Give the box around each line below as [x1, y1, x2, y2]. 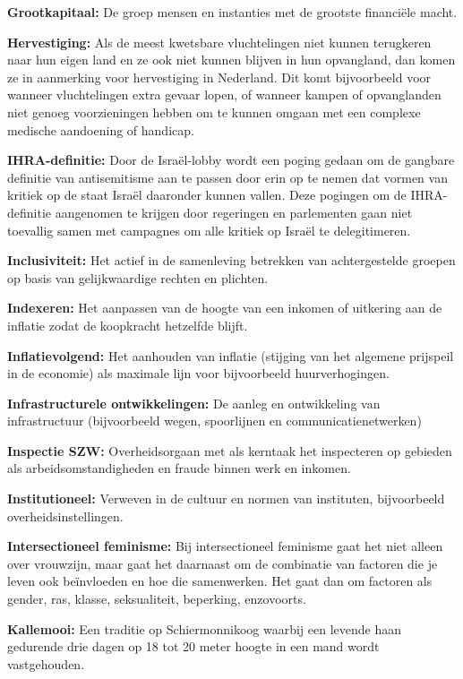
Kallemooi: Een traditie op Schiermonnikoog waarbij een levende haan [7, 619, 401, 638]
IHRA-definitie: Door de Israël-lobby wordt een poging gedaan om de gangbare [7, 150, 455, 169]
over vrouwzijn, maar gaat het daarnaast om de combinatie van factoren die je [7, 554, 438, 572]
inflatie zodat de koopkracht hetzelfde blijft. [7, 315, 248, 334]
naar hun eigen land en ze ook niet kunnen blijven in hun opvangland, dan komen [7, 50, 456, 69]
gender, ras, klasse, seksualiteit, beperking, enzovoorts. [7, 589, 306, 608]
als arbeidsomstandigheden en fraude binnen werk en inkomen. [7, 459, 351, 477]
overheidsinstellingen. [7, 506, 124, 525]
